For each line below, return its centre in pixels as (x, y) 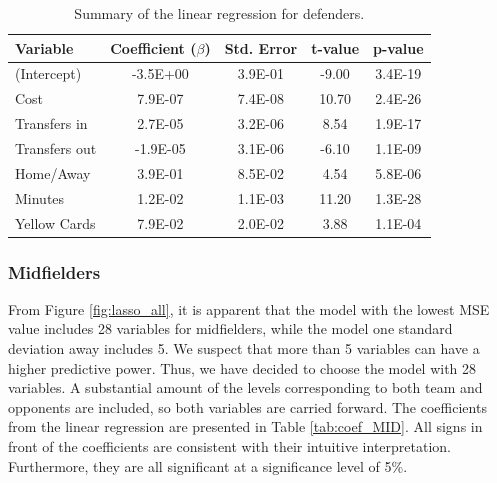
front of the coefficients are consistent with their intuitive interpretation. (229, 445)
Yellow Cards (55, 222)
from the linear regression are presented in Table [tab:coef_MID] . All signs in (245, 426)
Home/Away (53, 172)
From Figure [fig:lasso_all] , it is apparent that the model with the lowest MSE (249, 308)
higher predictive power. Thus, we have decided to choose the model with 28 (242, 367)
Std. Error (261, 47)
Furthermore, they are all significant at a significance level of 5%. (208, 465)
